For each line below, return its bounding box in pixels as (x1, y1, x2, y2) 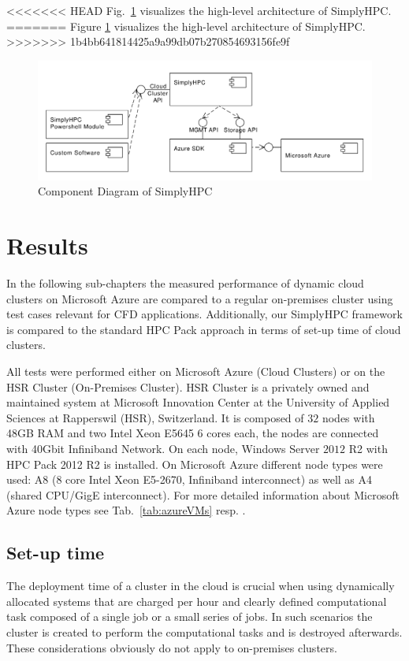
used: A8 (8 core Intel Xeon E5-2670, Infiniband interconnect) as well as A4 (6, 471, 373, 488)
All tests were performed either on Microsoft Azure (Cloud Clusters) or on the (6, 363, 385, 380)
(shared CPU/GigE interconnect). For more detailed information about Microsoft (6, 486, 400, 503)
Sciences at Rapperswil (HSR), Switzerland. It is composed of (6, 409, 304, 425)
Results (6, 229, 88, 262)
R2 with (348, 440, 388, 456)
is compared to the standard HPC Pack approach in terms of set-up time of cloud (6, 321, 401, 337)
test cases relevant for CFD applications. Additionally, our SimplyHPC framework (6, 306, 403, 322)
